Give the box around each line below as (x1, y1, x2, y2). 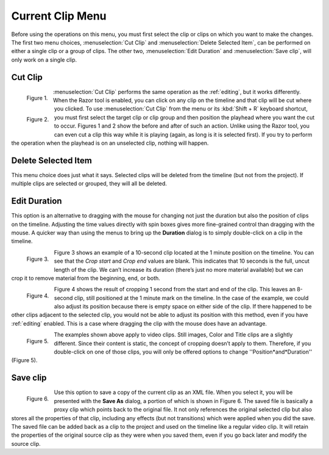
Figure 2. (26, 116, 49, 123)
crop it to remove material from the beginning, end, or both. (11, 274, 161, 282)
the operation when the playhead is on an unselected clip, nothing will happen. (11, 139, 209, 147)
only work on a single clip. (11, 56, 77, 64)
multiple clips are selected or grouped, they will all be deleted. (11, 180, 168, 187)
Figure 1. (26, 95, 48, 102)
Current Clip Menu (11, 9, 107, 23)
